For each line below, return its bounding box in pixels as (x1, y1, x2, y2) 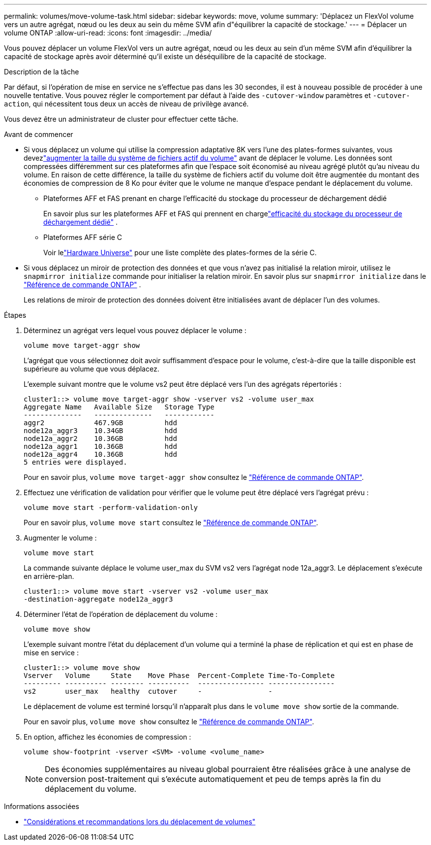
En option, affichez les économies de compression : (24, 733, 191, 741)
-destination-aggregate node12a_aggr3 (24, 595, 173, 603)
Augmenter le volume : (24, 534, 97, 542)
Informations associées (4, 802, 79, 811)
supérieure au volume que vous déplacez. (24, 365, 159, 373)
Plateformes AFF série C (43, 233, 123, 241)
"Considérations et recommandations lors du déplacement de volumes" (24, 817, 256, 826)
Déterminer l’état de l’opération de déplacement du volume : (24, 610, 218, 618)
